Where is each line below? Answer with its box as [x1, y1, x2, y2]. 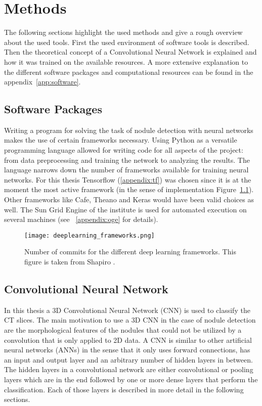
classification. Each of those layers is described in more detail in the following [4, 384, 244, 394]
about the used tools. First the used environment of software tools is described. [4, 36, 249, 47]
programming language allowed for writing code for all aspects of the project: [4, 145, 243, 155]
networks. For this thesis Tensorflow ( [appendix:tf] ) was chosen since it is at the [4, 174, 251, 185]
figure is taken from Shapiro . [24, 256, 115, 267]
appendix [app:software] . [4, 76, 81, 87]
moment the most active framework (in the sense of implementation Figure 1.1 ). [4, 184, 254, 195]
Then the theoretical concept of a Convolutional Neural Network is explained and [4, 47, 257, 57]
